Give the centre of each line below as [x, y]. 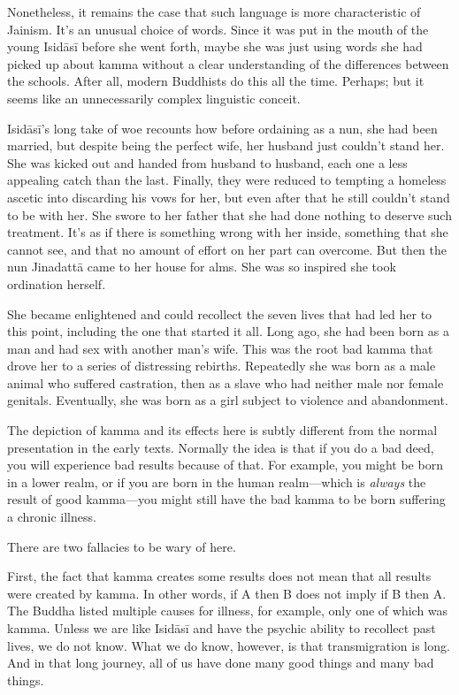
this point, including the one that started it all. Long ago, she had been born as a [228, 331]
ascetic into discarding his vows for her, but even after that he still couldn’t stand [229, 197]
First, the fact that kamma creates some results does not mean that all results [219, 576]
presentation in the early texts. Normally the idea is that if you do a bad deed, [221, 447]
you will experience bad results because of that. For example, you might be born [225, 465]
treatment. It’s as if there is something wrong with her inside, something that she [228, 232]
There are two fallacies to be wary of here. [122, 546]
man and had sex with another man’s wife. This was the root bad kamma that [220, 348]
